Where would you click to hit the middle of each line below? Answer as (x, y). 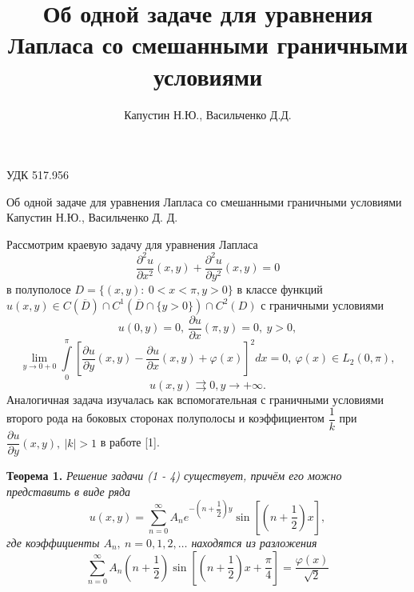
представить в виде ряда (69, 491)
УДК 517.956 (38, 175)
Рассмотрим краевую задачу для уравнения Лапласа (132, 244)
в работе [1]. (130, 442)
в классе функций (280, 289)
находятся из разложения (254, 542)
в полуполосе (39, 289)
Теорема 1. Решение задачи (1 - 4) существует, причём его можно (174, 476)
